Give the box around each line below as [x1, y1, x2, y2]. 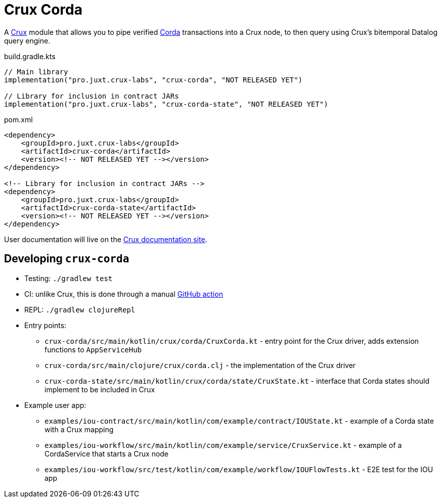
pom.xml [4, 115, 33, 124]
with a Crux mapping [45, 425, 114, 434]
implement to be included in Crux [45, 385, 155, 394]
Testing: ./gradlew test [24, 273, 113, 283]
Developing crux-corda [4, 252, 129, 265]
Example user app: [24, 400, 86, 409]
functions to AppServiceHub [45, 345, 142, 354]
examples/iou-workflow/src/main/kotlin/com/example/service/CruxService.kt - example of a [45, 440, 402, 449]
